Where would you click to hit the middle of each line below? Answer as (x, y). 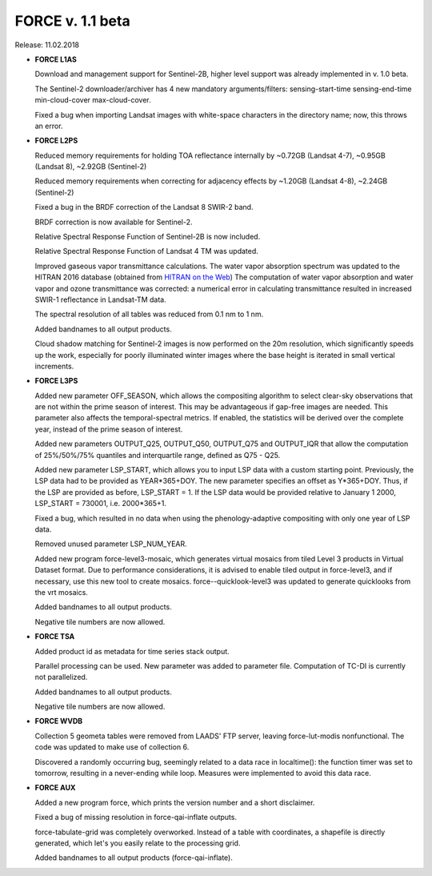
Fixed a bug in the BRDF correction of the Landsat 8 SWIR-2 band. (144, 207)
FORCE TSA (55, 637)
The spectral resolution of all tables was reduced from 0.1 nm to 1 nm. (149, 314)
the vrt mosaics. (61, 592)
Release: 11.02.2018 (47, 45)
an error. (49, 126)
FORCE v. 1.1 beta (73, 21)
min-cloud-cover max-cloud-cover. (93, 100)
